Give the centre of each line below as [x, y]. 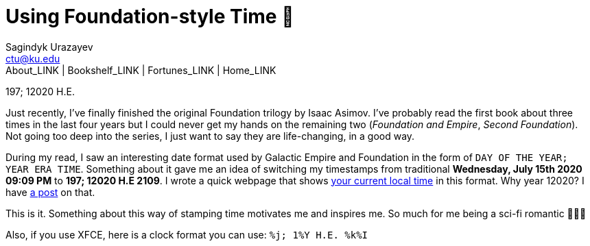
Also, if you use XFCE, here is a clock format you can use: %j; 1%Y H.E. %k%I [187, 234]
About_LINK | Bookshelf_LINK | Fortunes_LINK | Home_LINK [141, 70]
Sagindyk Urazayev [49, 47]
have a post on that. [50, 192]
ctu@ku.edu [33, 58]
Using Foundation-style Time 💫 [150, 16]
